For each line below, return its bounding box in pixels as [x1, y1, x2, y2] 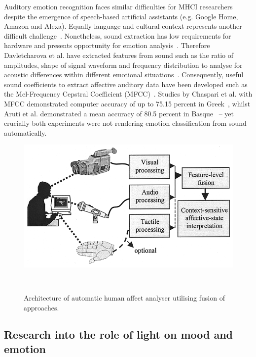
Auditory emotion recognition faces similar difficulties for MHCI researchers [4, 1, 233, 11]
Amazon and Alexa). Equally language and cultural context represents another [4, 21, 242, 31]
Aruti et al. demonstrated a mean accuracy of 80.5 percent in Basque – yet [4, 108, 234, 118]
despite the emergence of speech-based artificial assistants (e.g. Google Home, [4, 11, 238, 21]
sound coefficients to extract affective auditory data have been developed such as [4, 79, 248, 89]
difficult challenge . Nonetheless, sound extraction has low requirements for [4, 30, 231, 41]
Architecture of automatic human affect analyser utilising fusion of [24, 292, 225, 303]
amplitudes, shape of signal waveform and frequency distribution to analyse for [4, 59, 243, 70]
